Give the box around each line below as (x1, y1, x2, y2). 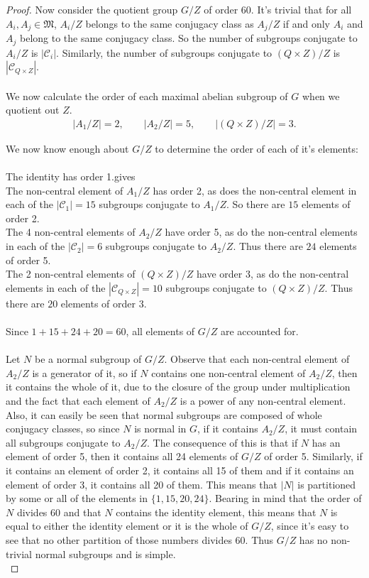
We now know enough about (6, 141, 129, 156)
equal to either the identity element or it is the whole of (6, 518, 248, 533)
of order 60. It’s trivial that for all (204, 2, 352, 16)
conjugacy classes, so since (6, 421, 120, 436)
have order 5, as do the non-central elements (165, 224, 358, 239)
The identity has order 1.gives (6, 169, 136, 184)
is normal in (134, 421, 187, 436)
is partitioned (297, 476, 356, 491)
